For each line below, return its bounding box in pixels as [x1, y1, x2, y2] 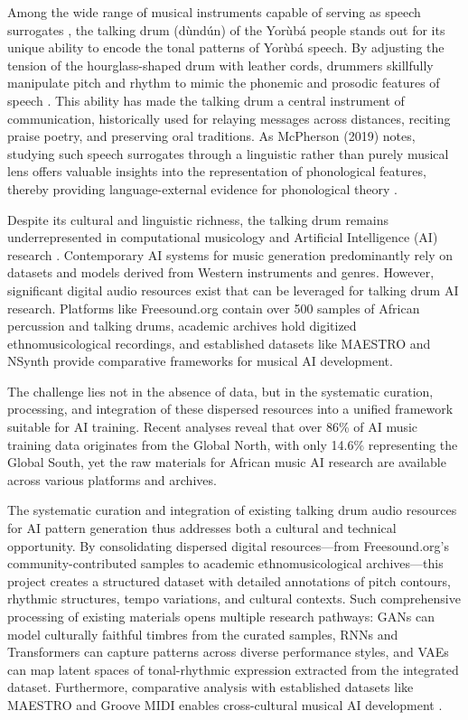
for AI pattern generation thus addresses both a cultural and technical [7, 519, 397, 538]
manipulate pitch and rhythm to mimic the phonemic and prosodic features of [7, 73, 440, 92]
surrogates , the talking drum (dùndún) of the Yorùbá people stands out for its [7, 20, 445, 39]
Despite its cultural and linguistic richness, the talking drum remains [7, 210, 389, 229]
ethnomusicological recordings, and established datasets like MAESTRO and [7, 333, 431, 352]
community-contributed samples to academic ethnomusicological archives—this [7, 554, 444, 573]
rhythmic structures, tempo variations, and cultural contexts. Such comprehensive [7, 589, 461, 608]
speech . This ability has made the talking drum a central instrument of [7, 90, 405, 109]
